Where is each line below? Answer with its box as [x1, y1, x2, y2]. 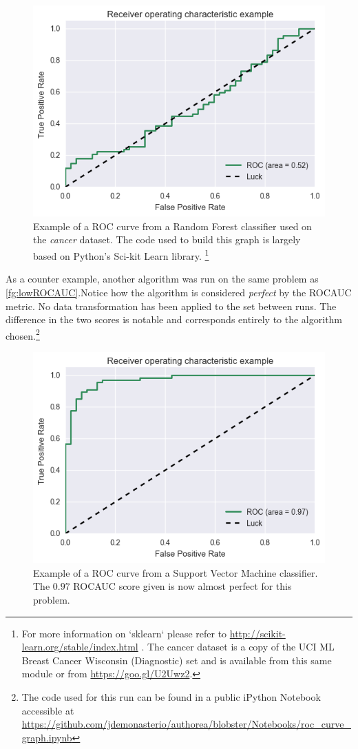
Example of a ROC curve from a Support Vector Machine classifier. [33, 565, 318, 579]
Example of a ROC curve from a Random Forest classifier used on [33, 218, 312, 233]
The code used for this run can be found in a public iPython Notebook [21, 690, 321, 704]
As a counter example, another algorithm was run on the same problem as [6, 271, 319, 286]
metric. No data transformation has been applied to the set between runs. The [6, 298, 337, 313]
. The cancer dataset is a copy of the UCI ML [141, 639, 335, 654]
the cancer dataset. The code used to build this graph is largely [33, 232, 301, 247]
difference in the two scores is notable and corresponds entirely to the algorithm [6, 312, 343, 327]
